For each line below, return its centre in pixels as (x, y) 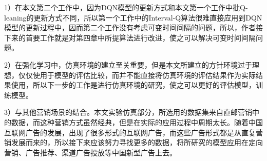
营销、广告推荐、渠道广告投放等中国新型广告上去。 (90, 152)
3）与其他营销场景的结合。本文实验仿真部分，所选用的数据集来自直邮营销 (128, 112)
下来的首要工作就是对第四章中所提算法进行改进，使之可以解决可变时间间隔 (130, 37)
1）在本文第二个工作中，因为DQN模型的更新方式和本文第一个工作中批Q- (126, 7)
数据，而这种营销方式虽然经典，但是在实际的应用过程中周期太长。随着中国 (137, 122)
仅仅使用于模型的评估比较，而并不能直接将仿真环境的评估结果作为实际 (137, 75)
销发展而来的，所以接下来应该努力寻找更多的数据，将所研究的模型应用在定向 (133, 142)
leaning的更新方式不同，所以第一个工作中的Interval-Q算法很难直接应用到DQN (133, 17)
